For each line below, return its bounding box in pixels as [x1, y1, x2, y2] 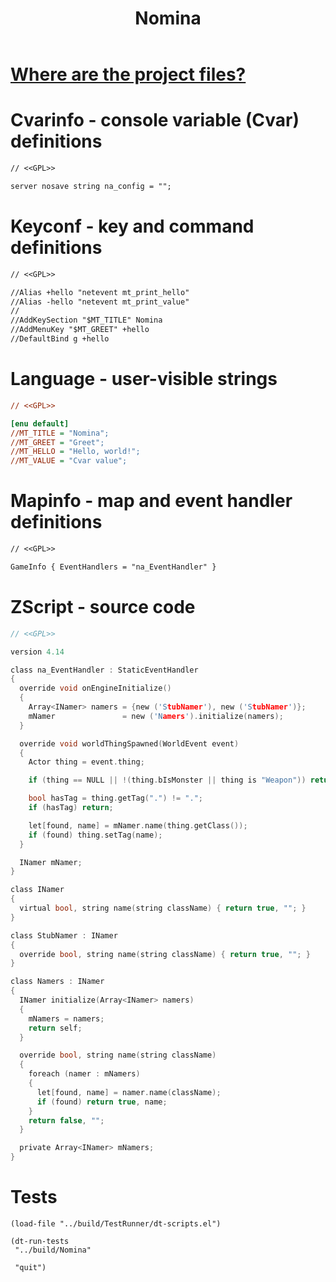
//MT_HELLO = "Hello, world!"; [10, 447, 141, 457]
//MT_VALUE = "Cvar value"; [10, 456, 128, 466]
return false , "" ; [28, 1115, 105, 1126]
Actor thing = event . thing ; [28, 757, 145, 767]
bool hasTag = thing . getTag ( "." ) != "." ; [28, 793, 203, 804]
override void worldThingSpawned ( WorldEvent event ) [19, 738, 240, 749]
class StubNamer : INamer [10, 930, 118, 941]
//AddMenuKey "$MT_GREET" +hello [10, 325, 150, 335]
